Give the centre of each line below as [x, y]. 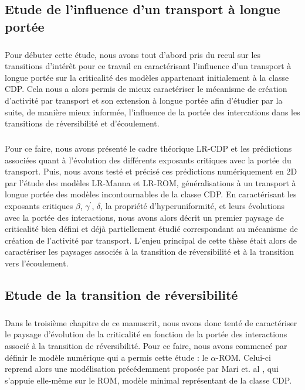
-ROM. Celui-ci [243, 357]
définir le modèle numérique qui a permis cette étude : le [106, 357]
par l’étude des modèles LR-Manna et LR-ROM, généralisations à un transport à [150, 182]
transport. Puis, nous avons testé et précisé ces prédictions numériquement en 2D [151, 171]
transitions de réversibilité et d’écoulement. [82, 123]
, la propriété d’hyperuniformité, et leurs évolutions [193, 206]
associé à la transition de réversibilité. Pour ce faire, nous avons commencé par [146, 345]
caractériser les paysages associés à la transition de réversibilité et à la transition [149, 252]
